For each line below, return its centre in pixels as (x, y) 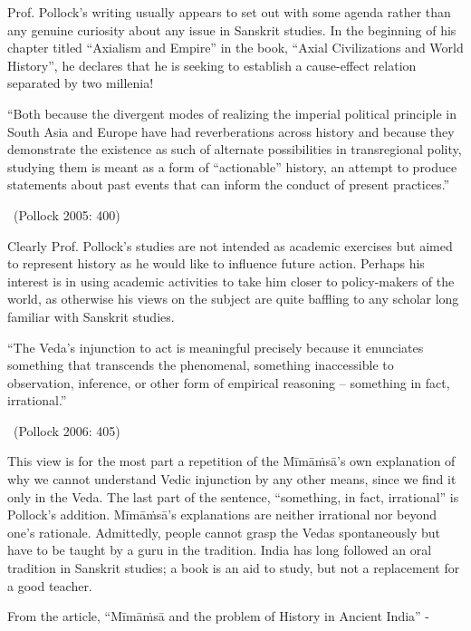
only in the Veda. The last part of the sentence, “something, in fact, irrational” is (233, 496)
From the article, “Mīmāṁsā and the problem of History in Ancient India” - (219, 616)
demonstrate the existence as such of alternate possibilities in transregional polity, (235, 149)
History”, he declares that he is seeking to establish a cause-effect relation (212, 65)
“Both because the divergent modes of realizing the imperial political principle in (232, 113)
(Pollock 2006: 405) (67, 430)
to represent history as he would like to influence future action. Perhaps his (216, 263)
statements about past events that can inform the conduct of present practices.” (229, 184)
